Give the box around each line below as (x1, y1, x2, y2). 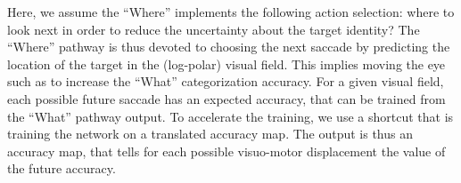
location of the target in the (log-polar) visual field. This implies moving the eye (7, 54, 446, 73)
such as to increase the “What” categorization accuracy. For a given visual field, (7, 72, 444, 91)
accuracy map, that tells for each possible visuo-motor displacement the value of (7, 141, 446, 160)
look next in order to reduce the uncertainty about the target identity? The (7, 20, 420, 38)
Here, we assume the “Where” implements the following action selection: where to (7, 3, 455, 20)
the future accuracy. (7, 159, 116, 178)
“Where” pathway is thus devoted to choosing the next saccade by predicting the (7, 37, 450, 56)
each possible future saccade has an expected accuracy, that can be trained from (7, 89, 446, 107)
